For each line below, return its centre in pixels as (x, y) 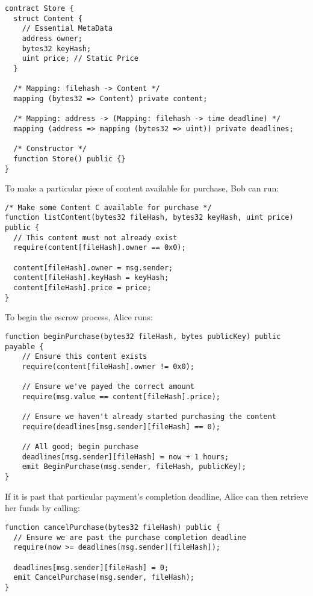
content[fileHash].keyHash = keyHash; (91, 278)
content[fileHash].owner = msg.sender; (93, 268)
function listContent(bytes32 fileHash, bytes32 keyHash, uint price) (149, 218)
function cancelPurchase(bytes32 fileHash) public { (113, 527)
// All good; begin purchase (80, 447)
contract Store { (39, 8)
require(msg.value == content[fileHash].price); (121, 396)
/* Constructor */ (50, 149)
